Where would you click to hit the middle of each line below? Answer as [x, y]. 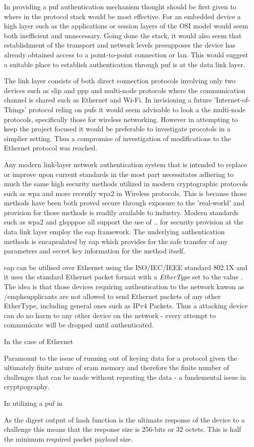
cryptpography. [27, 386]
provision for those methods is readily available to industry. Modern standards [121, 212]
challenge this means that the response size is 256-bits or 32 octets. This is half [123, 429]
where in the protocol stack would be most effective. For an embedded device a [122, 16]
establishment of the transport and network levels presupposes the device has [120, 45]
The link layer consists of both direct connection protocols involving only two [120, 81]
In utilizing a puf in [33, 403]
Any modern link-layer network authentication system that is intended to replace [126, 164]
